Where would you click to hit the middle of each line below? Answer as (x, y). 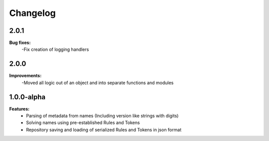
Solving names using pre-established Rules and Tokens (83, 123)
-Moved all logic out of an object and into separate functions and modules (98, 83)
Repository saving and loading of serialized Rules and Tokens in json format (104, 130)
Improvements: (25, 76)
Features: (19, 109)
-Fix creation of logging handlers (55, 49)
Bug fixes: (20, 43)
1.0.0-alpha (27, 97)
